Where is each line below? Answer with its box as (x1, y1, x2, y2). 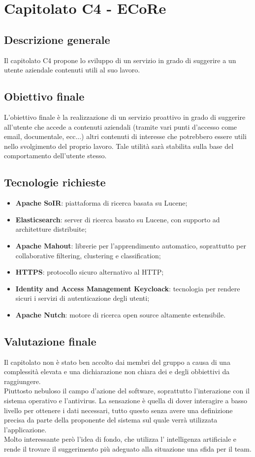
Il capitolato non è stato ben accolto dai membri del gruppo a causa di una (4, 356, 230, 367)
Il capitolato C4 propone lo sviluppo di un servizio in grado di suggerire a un (4, 55, 236, 65)
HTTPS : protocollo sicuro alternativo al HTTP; (15, 267, 164, 277)
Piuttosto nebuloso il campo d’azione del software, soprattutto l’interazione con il (4, 386, 250, 396)
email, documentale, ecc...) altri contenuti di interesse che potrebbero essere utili (4, 131, 247, 141)
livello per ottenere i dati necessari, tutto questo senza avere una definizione (4, 405, 233, 415)
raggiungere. (4, 376, 41, 386)
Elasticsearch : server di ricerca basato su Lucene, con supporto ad (15, 214, 220, 224)
